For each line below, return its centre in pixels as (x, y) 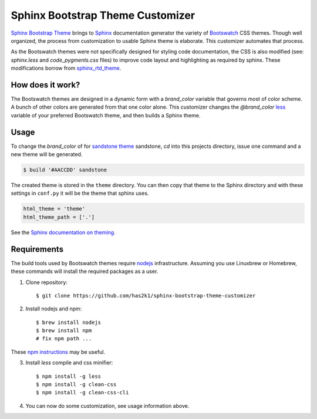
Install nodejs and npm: (54, 309)
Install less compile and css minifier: (69, 363)
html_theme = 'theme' (54, 209)
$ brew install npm (64, 331)
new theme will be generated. (47, 154)
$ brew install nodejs (69, 322)
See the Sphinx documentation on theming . (63, 232)
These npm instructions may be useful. (58, 352)
